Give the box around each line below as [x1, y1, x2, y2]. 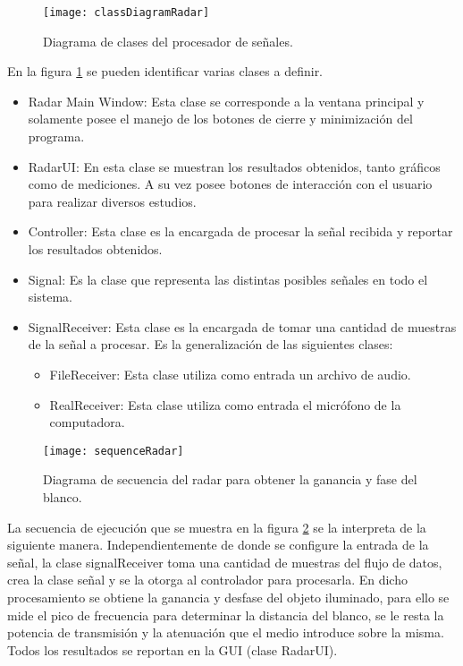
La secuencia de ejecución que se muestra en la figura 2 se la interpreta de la [7, 517, 426, 536]
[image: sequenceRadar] [43, 444, 184, 457]
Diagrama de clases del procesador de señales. [43, 31, 293, 50]
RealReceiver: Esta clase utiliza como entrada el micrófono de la [49, 395, 401, 414]
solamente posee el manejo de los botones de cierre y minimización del [28, 109, 413, 128]
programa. [28, 127, 85, 146]
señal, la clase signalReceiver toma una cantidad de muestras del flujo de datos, [7, 552, 442, 571]
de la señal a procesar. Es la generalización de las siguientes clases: [28, 335, 393, 354]
